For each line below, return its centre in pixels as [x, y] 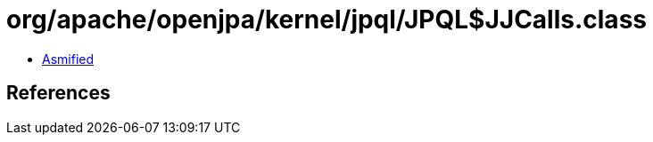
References [58, 93]
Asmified [68, 59]
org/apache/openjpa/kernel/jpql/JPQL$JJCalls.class [326, 20]
